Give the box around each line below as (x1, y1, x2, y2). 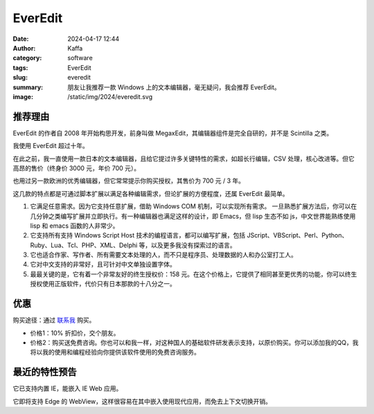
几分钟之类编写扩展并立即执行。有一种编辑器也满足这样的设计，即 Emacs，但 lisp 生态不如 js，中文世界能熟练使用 (30, 212, 356, 220)
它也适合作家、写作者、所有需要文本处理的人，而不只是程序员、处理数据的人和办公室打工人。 (30, 251, 297, 259)
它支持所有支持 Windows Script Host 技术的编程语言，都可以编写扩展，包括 (30, 231, 246, 240)
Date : (12, 35, 29, 43)
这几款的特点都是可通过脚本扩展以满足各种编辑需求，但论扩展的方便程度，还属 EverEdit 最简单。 (12, 189, 289, 197)
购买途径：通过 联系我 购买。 (12, 316, 96, 325)
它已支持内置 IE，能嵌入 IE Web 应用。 (12, 384, 123, 393)
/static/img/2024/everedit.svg (67, 92, 153, 100)
